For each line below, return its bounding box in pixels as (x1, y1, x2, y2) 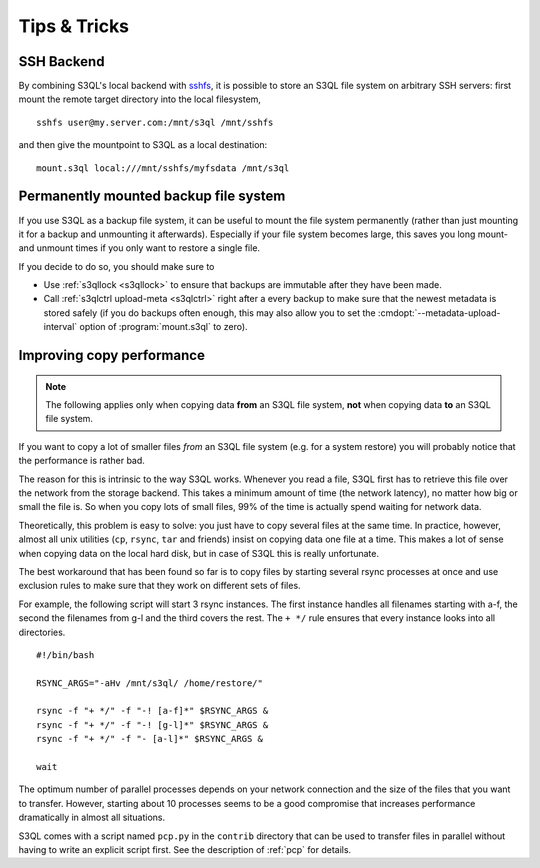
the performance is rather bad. (18, 455, 145, 467)
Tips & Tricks (18, 15, 130, 37)
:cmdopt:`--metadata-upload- (377, 306, 501, 319)
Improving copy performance (18, 347, 205, 364)
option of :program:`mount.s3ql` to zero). (79, 321, 249, 333)
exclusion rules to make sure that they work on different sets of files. (18, 580, 301, 592)
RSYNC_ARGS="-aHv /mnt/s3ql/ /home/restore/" (36, 677, 264, 689)
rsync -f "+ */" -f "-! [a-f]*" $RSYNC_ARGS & (36, 705, 269, 717)
